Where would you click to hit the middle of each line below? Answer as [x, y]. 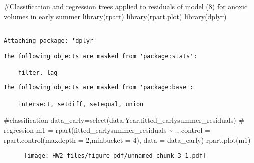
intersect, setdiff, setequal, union [81, 104]
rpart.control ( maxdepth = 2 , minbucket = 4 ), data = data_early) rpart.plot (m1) [127, 139]
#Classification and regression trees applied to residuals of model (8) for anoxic [126, 6]
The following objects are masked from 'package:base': [99, 88]
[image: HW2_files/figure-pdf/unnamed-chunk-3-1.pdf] [115, 156]
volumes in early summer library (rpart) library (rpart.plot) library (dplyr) [115, 16]
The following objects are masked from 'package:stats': [101, 56]
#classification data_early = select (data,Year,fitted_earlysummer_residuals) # [124, 120]
